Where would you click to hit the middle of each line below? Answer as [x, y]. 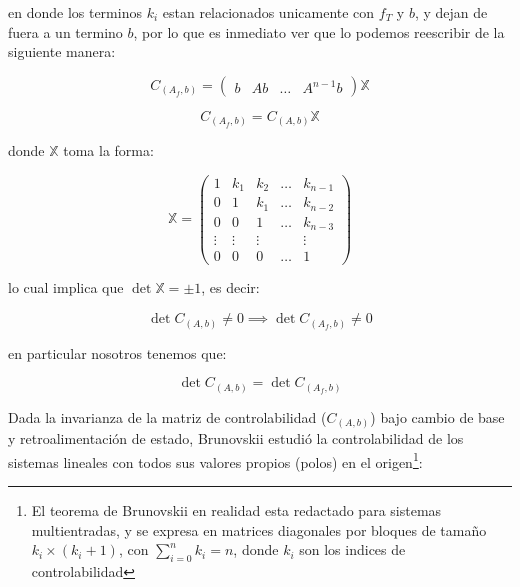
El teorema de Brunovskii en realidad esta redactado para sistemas [236, 510]
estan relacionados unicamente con [268, 12]
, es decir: [230, 287]
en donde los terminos [75, 12]
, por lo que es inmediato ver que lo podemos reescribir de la [319, 31]
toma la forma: [108, 150]
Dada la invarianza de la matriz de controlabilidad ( [167, 416]
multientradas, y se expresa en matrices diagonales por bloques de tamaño [259, 529]
